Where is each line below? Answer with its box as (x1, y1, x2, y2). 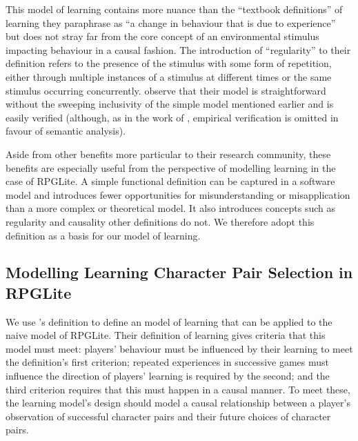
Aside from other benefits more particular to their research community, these (6, 146, 331, 161)
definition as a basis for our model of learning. (6, 228, 201, 242)
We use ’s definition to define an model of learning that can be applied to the (6, 314, 332, 329)
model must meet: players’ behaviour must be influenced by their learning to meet (6, 341, 353, 355)
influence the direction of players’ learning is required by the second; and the (6, 369, 330, 383)
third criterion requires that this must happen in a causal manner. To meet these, (6, 382, 350, 396)
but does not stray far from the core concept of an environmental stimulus (6, 29, 319, 43)
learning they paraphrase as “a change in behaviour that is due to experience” (6, 15, 336, 30)
